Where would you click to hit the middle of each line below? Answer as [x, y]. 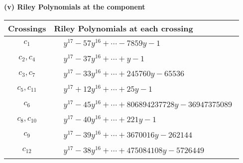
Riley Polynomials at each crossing [123, 28]
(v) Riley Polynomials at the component [75, 6]
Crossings [27, 28]
